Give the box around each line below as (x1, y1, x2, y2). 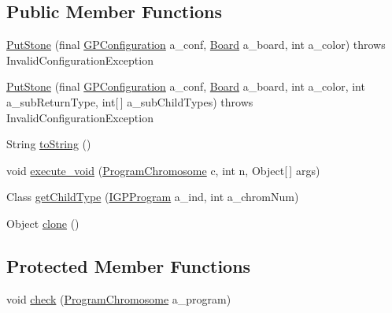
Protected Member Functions (6, 253, 251, 278)
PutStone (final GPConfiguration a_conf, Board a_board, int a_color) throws (6, 36, 386, 53)
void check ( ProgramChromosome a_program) (6, 290, 231, 307)
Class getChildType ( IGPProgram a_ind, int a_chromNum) (6, 188, 299, 205)
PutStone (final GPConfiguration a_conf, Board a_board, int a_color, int (6, 78, 365, 95)
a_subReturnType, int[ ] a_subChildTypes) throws (6, 93, 253, 110)
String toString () (6, 136, 91, 152)
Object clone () (6, 214, 80, 231)
